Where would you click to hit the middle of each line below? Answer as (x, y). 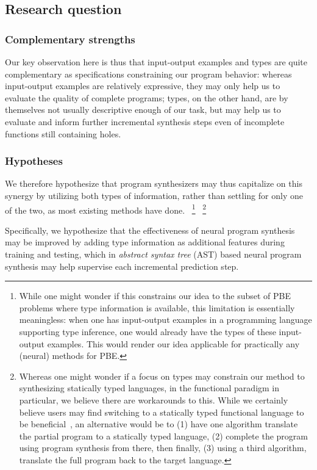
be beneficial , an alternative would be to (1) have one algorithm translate (158, 424)
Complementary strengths (70, 39)
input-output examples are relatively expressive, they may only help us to (143, 86)
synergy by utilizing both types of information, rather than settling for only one (154, 195)
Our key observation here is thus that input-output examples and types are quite (156, 62)
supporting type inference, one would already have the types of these (148, 331)
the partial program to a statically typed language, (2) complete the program (163, 436)
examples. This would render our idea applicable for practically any (173, 343)
